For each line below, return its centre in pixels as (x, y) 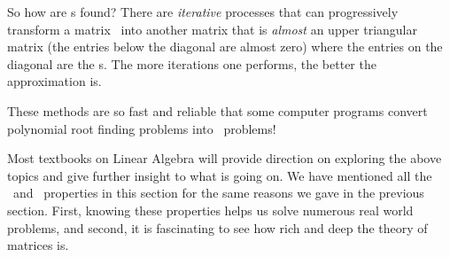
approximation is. (54, 81)
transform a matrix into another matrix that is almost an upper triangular (212, 29)
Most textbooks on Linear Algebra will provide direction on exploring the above (225, 158)
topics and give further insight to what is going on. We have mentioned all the (220, 175)
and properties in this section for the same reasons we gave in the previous (218, 193)
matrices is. (38, 245)
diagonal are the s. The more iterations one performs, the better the (192, 63)
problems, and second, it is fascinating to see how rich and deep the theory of (217, 227)
